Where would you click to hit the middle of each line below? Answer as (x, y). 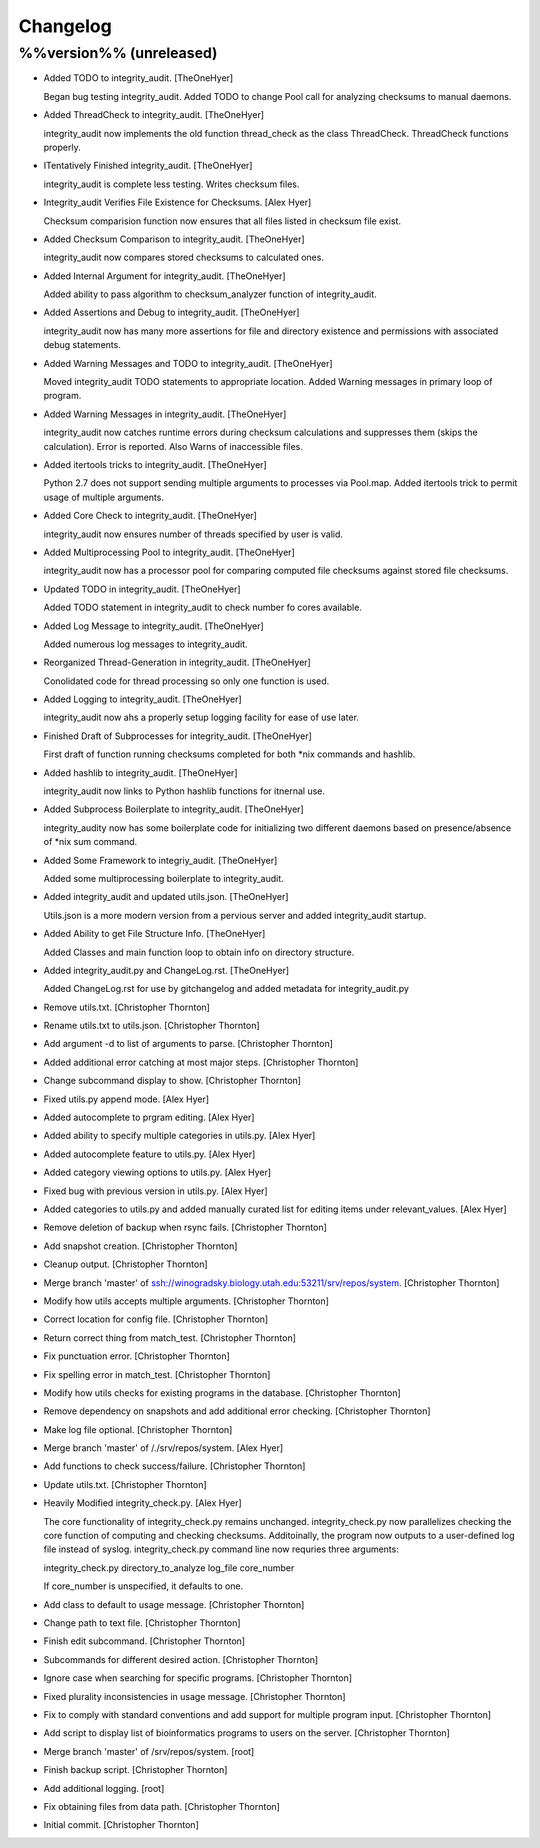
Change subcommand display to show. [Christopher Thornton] (172, 1081)
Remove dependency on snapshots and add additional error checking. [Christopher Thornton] (237, 1411)
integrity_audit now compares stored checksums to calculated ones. (184, 257)
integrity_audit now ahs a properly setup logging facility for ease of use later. (201, 717)
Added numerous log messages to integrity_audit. (146, 644)
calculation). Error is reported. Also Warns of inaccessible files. (173, 446)
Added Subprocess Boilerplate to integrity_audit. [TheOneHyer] (173, 809)
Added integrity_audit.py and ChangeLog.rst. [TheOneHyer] (166, 970)
